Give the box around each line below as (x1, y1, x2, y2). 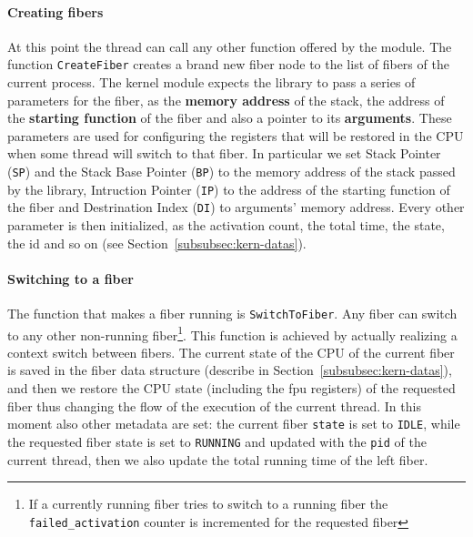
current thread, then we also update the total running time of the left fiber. (7, 450, 428, 469)
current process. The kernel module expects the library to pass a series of (7, 73, 416, 92)
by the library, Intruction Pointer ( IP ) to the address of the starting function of (7, 179, 450, 198)
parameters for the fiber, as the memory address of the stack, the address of (7, 90, 445, 109)
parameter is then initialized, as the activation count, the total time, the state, (7, 215, 445, 234)
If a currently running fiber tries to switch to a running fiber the (28, 494, 388, 513)
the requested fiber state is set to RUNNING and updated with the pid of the (7, 431, 427, 451)
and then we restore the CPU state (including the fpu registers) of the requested (7, 379, 456, 398)
